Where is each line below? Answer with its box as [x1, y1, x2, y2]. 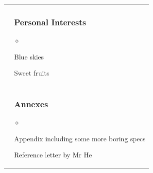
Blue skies [14, 51, 44, 61]
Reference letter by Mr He [14, 150, 92, 160]
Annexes [14, 97, 48, 110]
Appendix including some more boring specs [14, 133, 146, 143]
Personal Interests [14, 16, 86, 28]
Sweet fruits [14, 68, 50, 78]
